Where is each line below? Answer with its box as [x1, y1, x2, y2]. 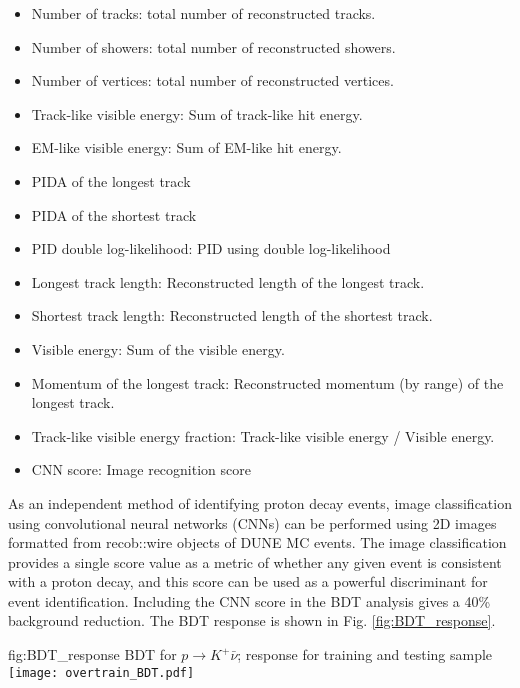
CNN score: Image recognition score [31, 459, 251, 480]
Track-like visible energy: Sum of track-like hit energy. [31, 103, 363, 124]
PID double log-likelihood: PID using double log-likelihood [31, 238, 391, 259]
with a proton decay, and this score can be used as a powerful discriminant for [8, 571, 488, 592]
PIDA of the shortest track [31, 204, 197, 225]
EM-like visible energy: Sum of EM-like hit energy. [31, 137, 342, 158]
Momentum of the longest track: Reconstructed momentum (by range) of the [31, 372, 504, 393]
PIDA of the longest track [31, 170, 191, 191]
